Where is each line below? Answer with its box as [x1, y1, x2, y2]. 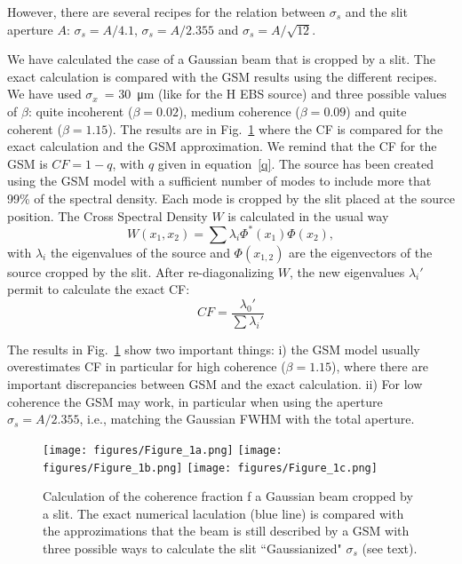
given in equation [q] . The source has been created [157, 154, 434, 172]
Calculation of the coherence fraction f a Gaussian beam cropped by [43, 487, 413, 505]
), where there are [331, 357, 429, 376]
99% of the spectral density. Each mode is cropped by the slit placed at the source [7, 188, 455, 207]
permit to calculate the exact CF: [7, 280, 190, 298]
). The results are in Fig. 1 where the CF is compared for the [108, 119, 443, 138]
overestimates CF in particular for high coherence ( [7, 357, 286, 376]
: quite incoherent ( [28, 101, 133, 120]
